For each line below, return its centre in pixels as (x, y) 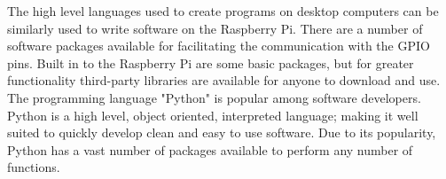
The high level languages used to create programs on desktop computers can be (223, 11)
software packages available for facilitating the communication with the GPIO (219, 46)
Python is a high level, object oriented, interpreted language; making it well (213, 115)
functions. (34, 167)
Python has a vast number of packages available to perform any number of (210, 149)
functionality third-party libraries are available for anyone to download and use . (224, 80)
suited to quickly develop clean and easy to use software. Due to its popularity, (222, 132)
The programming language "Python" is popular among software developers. (214, 97)
